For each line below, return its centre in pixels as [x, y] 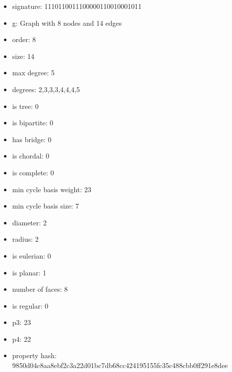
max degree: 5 [33, 73]
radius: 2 [25, 239]
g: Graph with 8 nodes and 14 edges [67, 23]
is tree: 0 [25, 106]
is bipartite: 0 [33, 123]
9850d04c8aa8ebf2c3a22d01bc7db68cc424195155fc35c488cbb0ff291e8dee [120, 365]
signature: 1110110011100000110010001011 [77, 6]
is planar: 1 [29, 272]
